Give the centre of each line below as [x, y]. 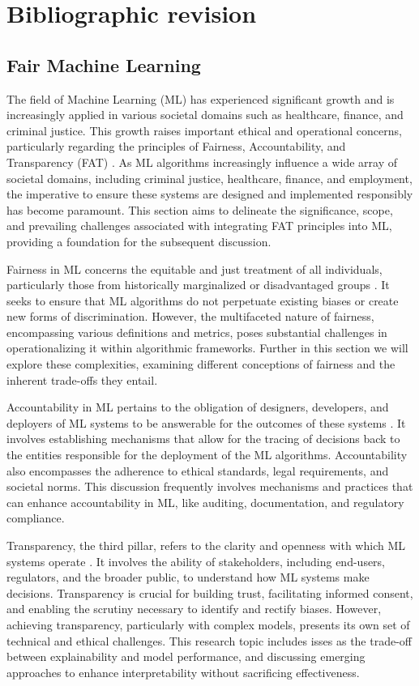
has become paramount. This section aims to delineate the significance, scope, [200, 209]
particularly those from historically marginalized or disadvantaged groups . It [198, 285]
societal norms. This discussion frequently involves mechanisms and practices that [210, 486]
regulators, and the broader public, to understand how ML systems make [188, 577]
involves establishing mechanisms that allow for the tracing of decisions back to [203, 439]
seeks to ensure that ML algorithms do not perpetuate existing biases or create [203, 300]
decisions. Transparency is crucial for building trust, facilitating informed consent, [210, 592]
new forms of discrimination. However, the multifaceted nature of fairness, [190, 316]
